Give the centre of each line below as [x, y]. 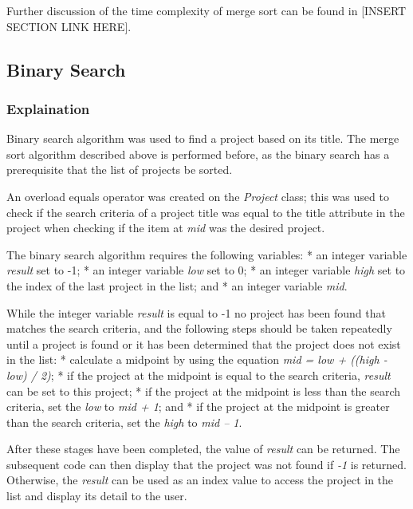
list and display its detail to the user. [97, 496]
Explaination [48, 108]
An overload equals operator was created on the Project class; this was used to [198, 196]
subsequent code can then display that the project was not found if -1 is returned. [206, 464]
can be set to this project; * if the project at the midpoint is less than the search [204, 391]
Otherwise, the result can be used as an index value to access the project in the [200, 480]
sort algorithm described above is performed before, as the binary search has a [198, 154]
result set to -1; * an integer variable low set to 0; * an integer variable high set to [206, 270]
